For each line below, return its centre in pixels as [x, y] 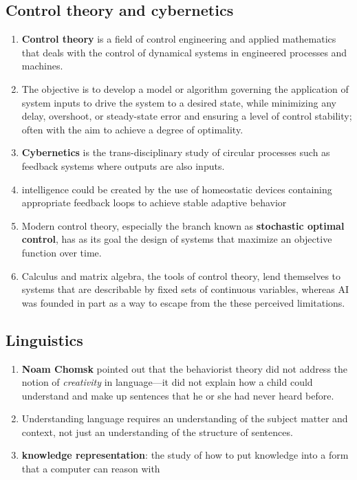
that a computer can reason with [91, 469]
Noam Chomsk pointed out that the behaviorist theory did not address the [185, 368]
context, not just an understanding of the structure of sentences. [157, 432]
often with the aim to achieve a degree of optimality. [132, 129]
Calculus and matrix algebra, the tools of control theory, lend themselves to [181, 275]
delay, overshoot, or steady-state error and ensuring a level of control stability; [187, 116]
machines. [42, 66]
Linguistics [44, 339]
